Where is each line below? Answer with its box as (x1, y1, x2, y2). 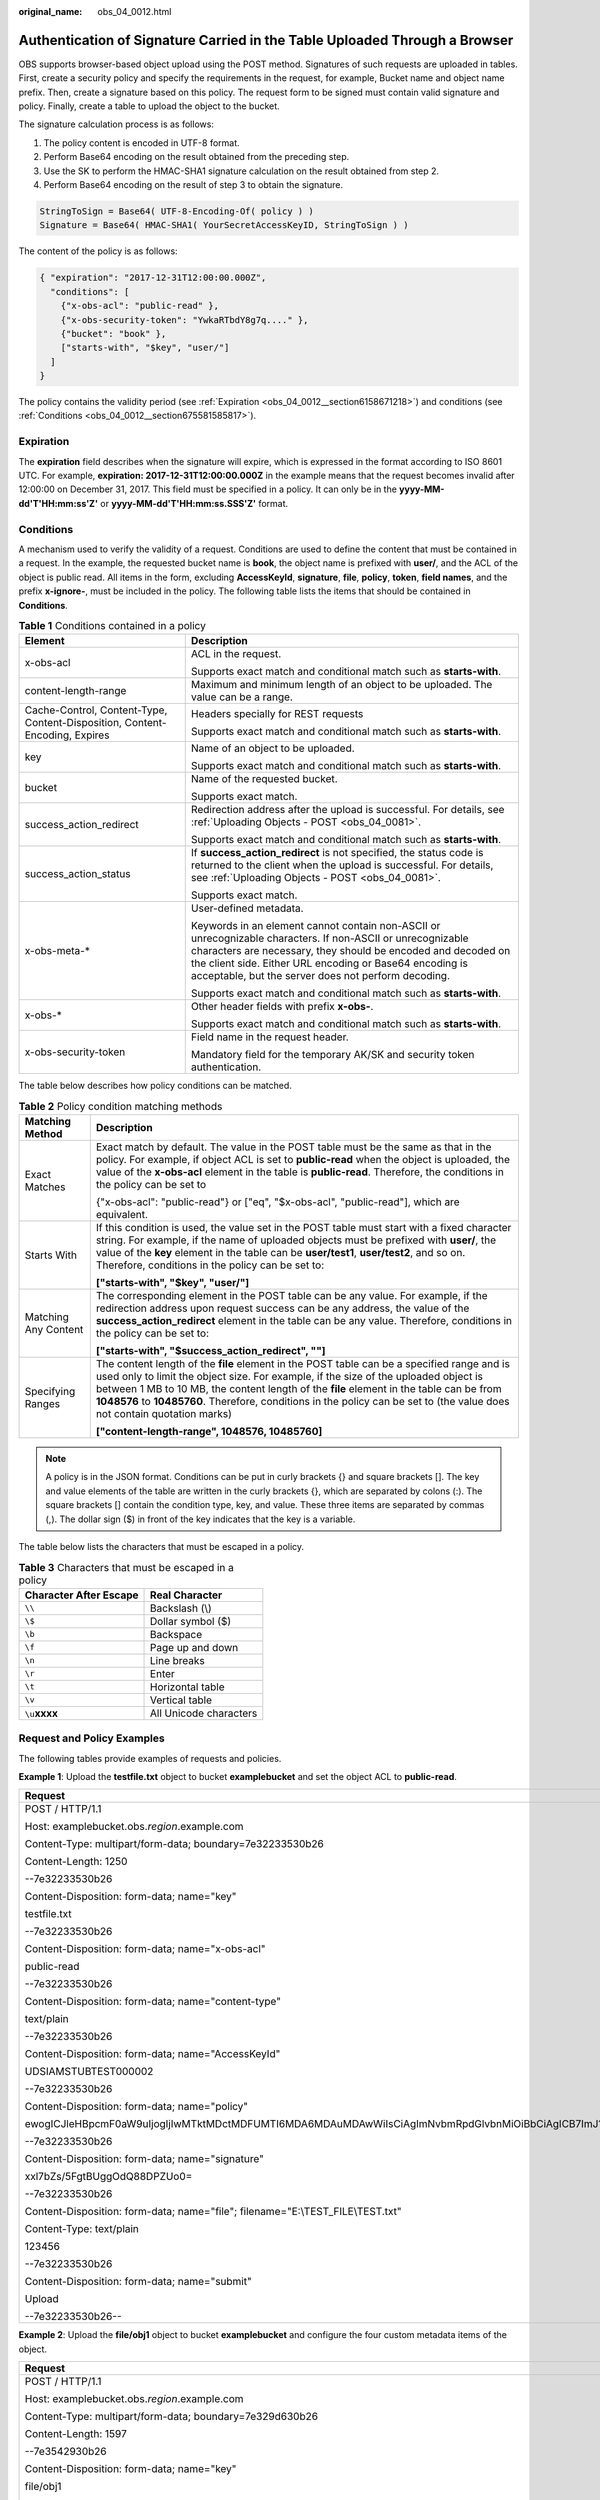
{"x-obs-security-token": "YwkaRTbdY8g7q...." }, (60, 314, 309, 325)
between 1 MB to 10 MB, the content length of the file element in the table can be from (95, 1382, 502, 1396)
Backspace (150, 1627, 203, 1641)
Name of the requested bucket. (190, 772, 339, 786)
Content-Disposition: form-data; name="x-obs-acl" (24, 1942, 266, 1956)
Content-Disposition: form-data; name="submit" (24, 2275, 252, 2289)
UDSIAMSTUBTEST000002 (24, 2065, 154, 2079)
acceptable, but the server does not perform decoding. (190, 969, 450, 983)
